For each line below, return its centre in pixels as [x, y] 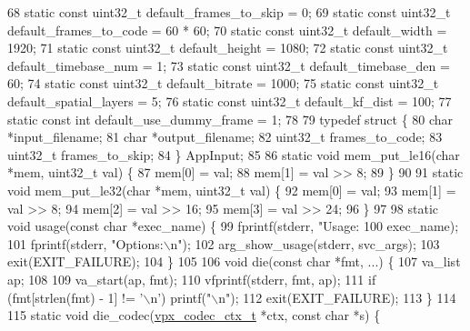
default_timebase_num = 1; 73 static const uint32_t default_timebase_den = [229, 65]
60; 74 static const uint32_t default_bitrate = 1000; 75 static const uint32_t [223, 83]
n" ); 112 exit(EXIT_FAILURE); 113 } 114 [337, 297]
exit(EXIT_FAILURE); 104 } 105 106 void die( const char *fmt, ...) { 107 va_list [234, 261]
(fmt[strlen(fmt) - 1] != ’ [75, 297]
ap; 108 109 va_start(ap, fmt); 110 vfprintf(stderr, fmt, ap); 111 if [192, 279]
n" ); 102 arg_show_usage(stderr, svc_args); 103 [305, 243]
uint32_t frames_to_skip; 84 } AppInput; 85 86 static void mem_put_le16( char [234, 154]
